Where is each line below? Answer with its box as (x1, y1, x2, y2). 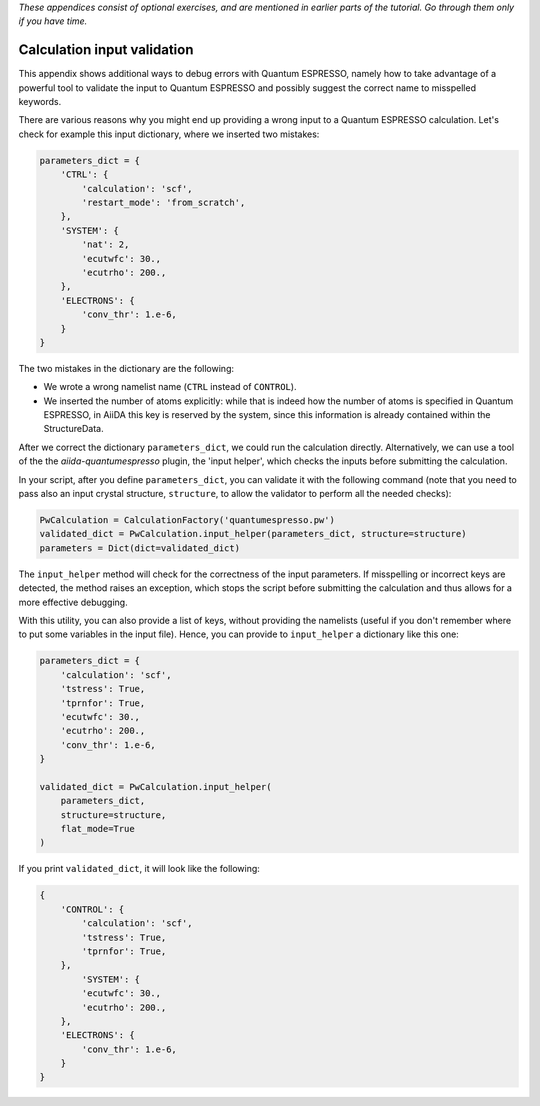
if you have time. (18, 15, 88, 27)
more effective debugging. (18, 596, 129, 608)
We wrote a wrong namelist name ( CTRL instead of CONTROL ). (43, 381, 297, 393)
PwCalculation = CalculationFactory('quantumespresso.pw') (39, 515, 335, 526)
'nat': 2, (81, 239, 130, 250)
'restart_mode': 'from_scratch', (81, 197, 246, 209)
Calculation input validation (18, 41, 194, 59)
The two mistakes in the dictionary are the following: (18, 362, 235, 374)
